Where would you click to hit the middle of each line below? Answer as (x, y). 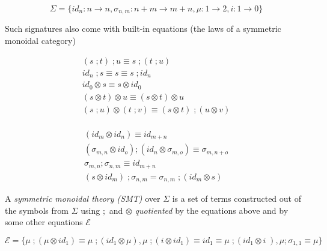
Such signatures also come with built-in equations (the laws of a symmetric (143, 29)
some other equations (44, 222)
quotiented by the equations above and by (212, 210)
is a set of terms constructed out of (237, 198)
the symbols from (37, 210)
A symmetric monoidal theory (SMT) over (83, 198)
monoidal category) (40, 41)
